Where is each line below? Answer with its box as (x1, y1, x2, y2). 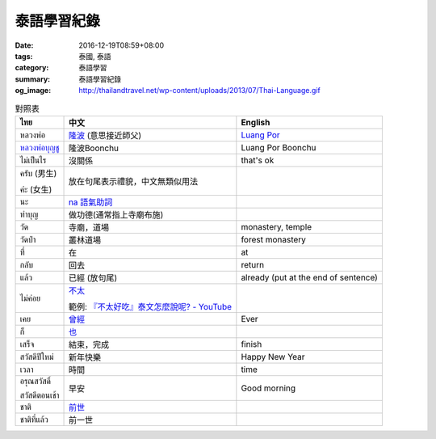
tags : (15, 51, 33, 61)
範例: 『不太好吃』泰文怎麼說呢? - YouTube (68, 301, 233, 312)
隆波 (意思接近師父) (68, 129, 142, 141)
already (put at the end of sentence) (241, 272, 379, 283)
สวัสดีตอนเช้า (19, 389, 60, 400)
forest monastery (241, 234, 307, 245)
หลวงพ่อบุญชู (19, 141, 60, 153)
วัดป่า (19, 234, 36, 245)
